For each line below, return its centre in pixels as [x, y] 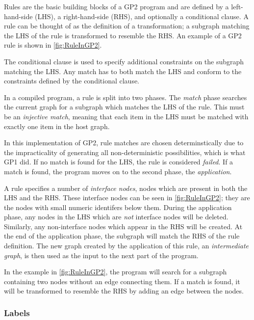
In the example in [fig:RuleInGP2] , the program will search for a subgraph [115, 272]
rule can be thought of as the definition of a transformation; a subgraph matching [127, 26]
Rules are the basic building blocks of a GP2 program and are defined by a [116, 6]
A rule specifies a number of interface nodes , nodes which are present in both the [126, 188]
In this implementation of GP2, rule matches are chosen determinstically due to [124, 143]
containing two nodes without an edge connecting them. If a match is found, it [122, 281]
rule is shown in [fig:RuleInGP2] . [53, 45]
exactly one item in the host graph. [57, 126]
